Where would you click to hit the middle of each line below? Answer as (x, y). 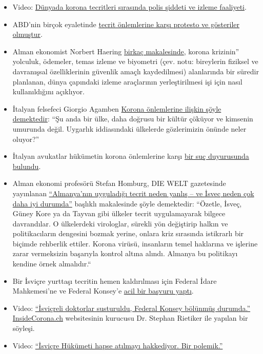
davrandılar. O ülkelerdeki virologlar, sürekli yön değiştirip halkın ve (120, 223)
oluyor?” (26, 139)
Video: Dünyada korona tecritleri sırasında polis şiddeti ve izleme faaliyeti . (129, 7)
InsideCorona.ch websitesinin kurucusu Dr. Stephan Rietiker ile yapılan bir (130, 318)
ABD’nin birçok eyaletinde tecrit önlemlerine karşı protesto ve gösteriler (126, 24)
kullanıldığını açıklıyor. (48, 91)
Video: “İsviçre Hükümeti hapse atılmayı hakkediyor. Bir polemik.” (118, 345)
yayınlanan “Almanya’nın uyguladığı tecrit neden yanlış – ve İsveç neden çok (133, 193)
